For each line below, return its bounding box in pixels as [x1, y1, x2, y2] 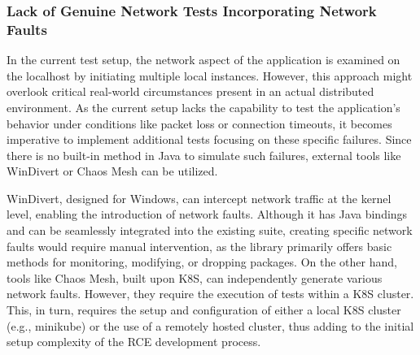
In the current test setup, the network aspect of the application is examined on [7, 51, 400, 68]
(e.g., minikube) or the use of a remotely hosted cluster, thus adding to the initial [7, 317, 414, 334]
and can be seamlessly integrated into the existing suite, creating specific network [7, 222, 413, 239]
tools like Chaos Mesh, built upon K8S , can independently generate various [7, 269, 383, 286]
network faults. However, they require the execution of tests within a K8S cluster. [7, 285, 414, 302]
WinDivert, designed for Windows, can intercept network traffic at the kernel [7, 189, 392, 206]
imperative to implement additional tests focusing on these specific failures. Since [7, 131, 412, 148]
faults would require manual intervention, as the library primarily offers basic [7, 237, 392, 254]
